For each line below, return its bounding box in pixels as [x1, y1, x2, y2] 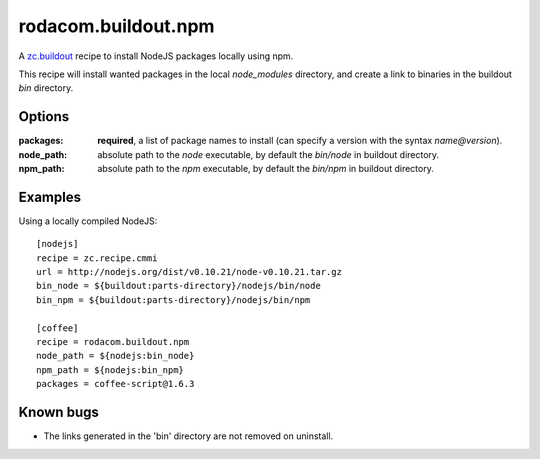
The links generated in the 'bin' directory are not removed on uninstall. [43, 430, 334, 442]
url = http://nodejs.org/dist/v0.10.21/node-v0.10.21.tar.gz [36, 266, 342, 278]
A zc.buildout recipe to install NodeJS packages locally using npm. [18, 50, 294, 62]
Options [18, 108, 70, 125]
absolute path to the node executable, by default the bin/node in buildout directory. [97, 148, 440, 160]
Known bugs [18, 404, 100, 421]
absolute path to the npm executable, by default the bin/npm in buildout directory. [97, 163, 434, 175]
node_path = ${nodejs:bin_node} [36, 350, 195, 362]
